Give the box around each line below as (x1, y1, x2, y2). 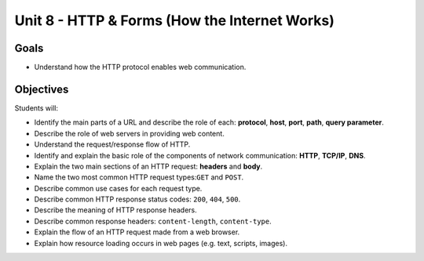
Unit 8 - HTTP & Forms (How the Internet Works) (14, 12, 335, 29)
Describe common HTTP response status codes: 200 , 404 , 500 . (34, 194, 241, 204)
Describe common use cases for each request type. (34, 183, 203, 193)
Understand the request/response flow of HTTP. (34, 140, 191, 149)
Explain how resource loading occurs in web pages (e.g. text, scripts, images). (34, 238, 288, 248)
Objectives (14, 82, 69, 96)
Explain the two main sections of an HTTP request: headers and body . (34, 161, 263, 171)
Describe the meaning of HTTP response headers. (34, 205, 198, 215)
